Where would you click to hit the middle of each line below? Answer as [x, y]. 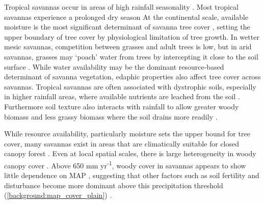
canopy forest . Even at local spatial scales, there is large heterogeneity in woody [130, 153]
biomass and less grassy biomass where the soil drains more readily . [111, 116]
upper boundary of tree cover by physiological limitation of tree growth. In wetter [132, 36]
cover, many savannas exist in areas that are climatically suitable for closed [122, 143]
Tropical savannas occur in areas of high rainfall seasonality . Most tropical [121, 7]
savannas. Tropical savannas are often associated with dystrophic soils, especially [130, 86]
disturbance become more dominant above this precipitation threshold [114, 185]
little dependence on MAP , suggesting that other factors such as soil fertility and [132, 175]
